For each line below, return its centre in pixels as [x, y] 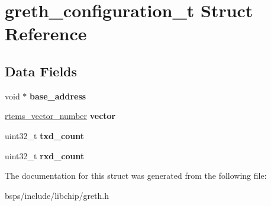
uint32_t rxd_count [45, 155]
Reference [46, 33]
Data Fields [41, 71]
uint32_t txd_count [44, 135]
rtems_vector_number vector [60, 116]
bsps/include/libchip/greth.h [57, 195]
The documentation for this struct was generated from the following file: [136, 176]
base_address [58, 96]
